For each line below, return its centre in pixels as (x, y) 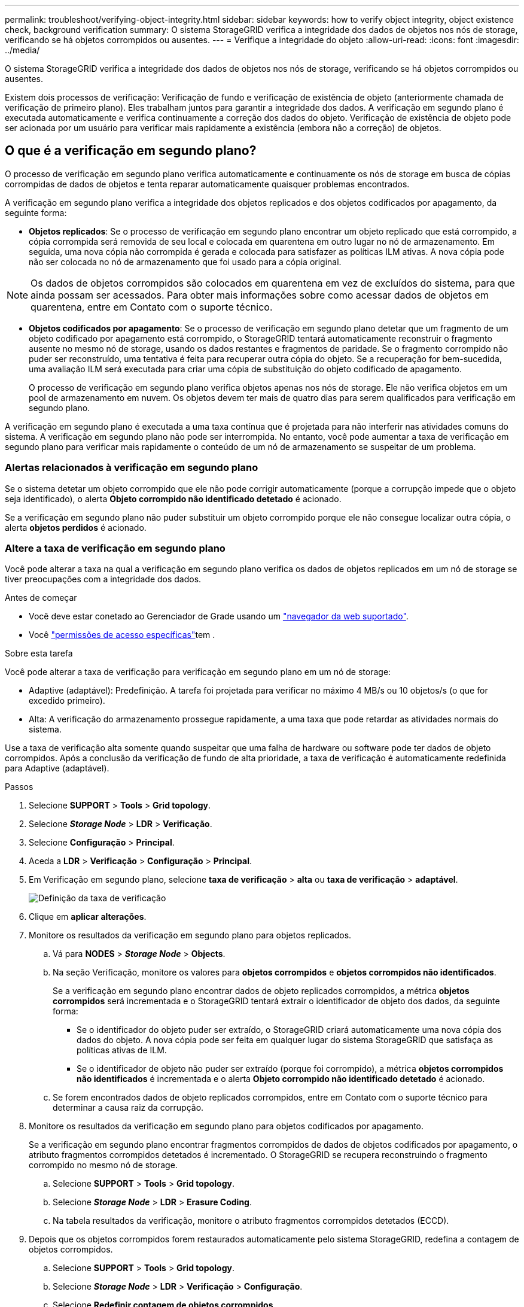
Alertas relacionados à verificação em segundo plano (132, 468)
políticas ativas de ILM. (122, 1050)
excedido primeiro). (67, 701)
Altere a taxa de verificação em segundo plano (115, 548)
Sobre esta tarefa (39, 653)
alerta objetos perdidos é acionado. (76, 527)
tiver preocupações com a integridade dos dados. (103, 579)
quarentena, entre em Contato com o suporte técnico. (152, 307)
